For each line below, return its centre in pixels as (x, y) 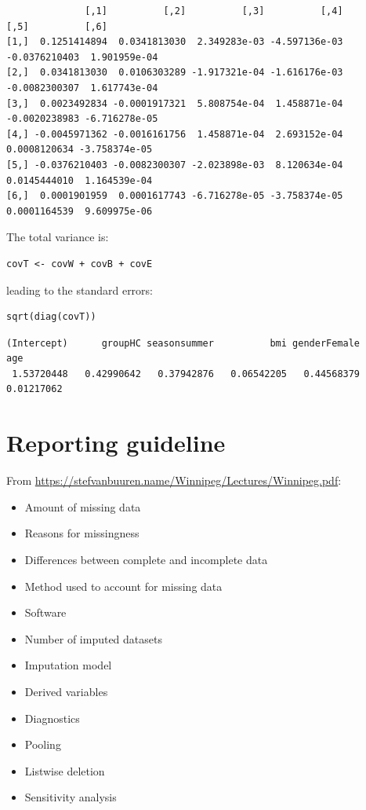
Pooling (43, 744)
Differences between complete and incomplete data (146, 559)
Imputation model (68, 665)
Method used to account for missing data (123, 586)
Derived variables (66, 691)
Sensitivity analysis (71, 797)
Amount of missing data (83, 506)
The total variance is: (58, 237)
